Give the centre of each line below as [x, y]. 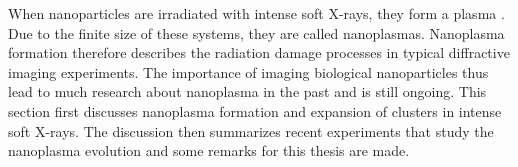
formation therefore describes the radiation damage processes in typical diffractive [259, 52]
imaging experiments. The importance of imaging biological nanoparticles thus [248, 71]
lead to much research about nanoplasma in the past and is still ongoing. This [247, 91]
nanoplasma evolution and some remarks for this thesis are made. [209, 150]
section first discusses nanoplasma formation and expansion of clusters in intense [255, 110]
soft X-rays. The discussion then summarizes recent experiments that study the [251, 130]
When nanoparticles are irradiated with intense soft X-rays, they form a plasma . [256, 13]
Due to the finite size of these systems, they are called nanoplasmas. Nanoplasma [256, 32]
